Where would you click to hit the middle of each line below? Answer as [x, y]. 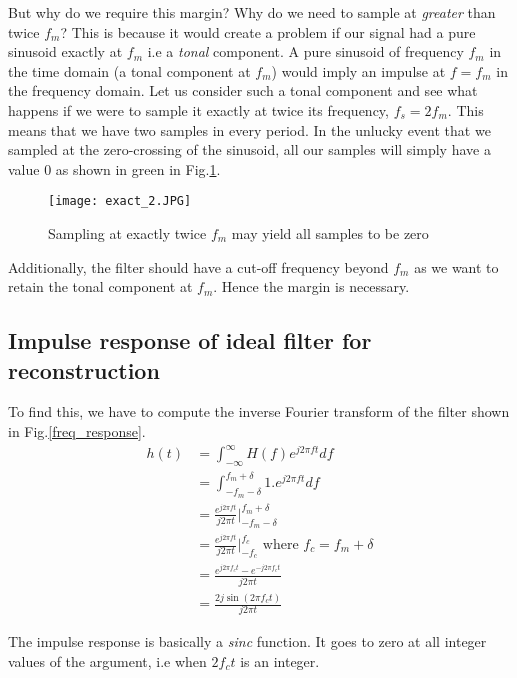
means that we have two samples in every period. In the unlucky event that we [249, 129]
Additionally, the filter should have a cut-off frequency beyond [198, 266]
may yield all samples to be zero [330, 233]
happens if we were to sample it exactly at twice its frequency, [198, 109]
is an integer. [280, 660]
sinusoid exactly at [65, 51]
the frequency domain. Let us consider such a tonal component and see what [243, 90]
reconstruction [84, 369]
